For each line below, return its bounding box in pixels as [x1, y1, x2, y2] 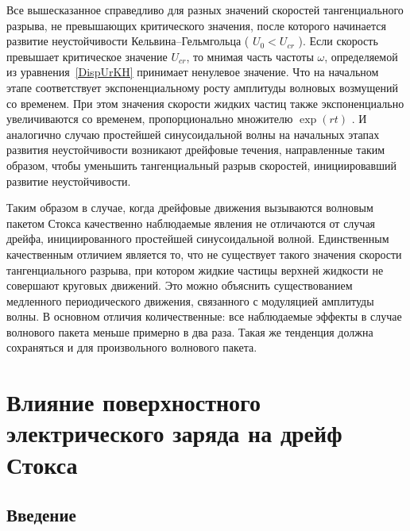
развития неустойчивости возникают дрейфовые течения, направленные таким [6, 141, 385, 158]
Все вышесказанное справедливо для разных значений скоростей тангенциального [6, 2, 404, 17]
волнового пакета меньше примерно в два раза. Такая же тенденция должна [6, 323, 373, 340]
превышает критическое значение [6, 48, 168, 64]
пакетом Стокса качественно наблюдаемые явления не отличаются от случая [6, 214, 376, 231]
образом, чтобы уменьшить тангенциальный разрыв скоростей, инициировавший [6, 156, 396, 173]
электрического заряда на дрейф [6, 417, 342, 449]
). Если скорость [298, 33, 378, 49]
